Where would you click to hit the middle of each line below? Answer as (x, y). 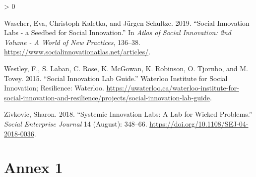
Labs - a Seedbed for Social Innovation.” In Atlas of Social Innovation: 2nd (118, 32)
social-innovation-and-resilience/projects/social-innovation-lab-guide (107, 97)
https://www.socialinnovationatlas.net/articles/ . (77, 52)
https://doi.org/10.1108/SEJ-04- (199, 123)
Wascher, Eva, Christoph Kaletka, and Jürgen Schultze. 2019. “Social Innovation (127, 22)
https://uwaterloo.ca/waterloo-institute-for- (173, 88)
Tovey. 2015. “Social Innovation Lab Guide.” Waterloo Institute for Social (116, 78)
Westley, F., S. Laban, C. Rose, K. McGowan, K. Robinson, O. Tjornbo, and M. (126, 68)
